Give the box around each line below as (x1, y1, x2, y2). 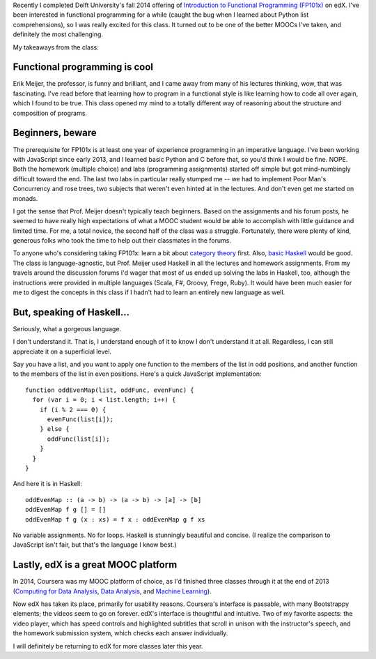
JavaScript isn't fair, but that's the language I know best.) (13, 540, 177, 549)
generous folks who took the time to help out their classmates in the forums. (13, 236, 231, 245)
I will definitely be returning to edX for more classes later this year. (13, 642, 203, 650)
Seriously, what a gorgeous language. (13, 324, 122, 333)
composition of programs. (13, 109, 87, 117)
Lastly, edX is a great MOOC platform (13, 559, 178, 571)
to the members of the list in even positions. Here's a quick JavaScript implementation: (13, 370, 262, 378)
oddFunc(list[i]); (47, 434, 110, 443)
